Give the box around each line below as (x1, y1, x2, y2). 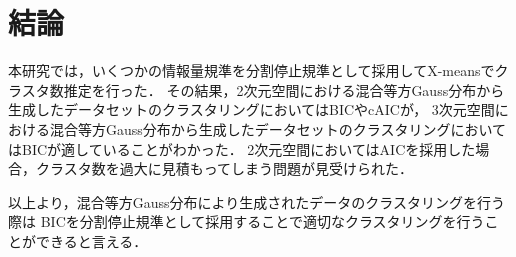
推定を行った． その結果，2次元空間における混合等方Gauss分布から (63, 79, 505, 100)
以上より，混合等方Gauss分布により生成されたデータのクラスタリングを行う (8, 191, 505, 212)
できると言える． (35, 230, 148, 251)
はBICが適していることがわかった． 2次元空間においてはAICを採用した (8, 138, 476, 159)
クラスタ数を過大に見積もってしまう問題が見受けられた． (35, 158, 414, 179)
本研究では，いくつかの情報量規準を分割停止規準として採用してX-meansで (8, 60, 495, 81)
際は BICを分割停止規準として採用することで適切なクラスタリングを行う (8, 211, 485, 232)
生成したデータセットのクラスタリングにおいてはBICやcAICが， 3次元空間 (8, 99, 495, 120)
